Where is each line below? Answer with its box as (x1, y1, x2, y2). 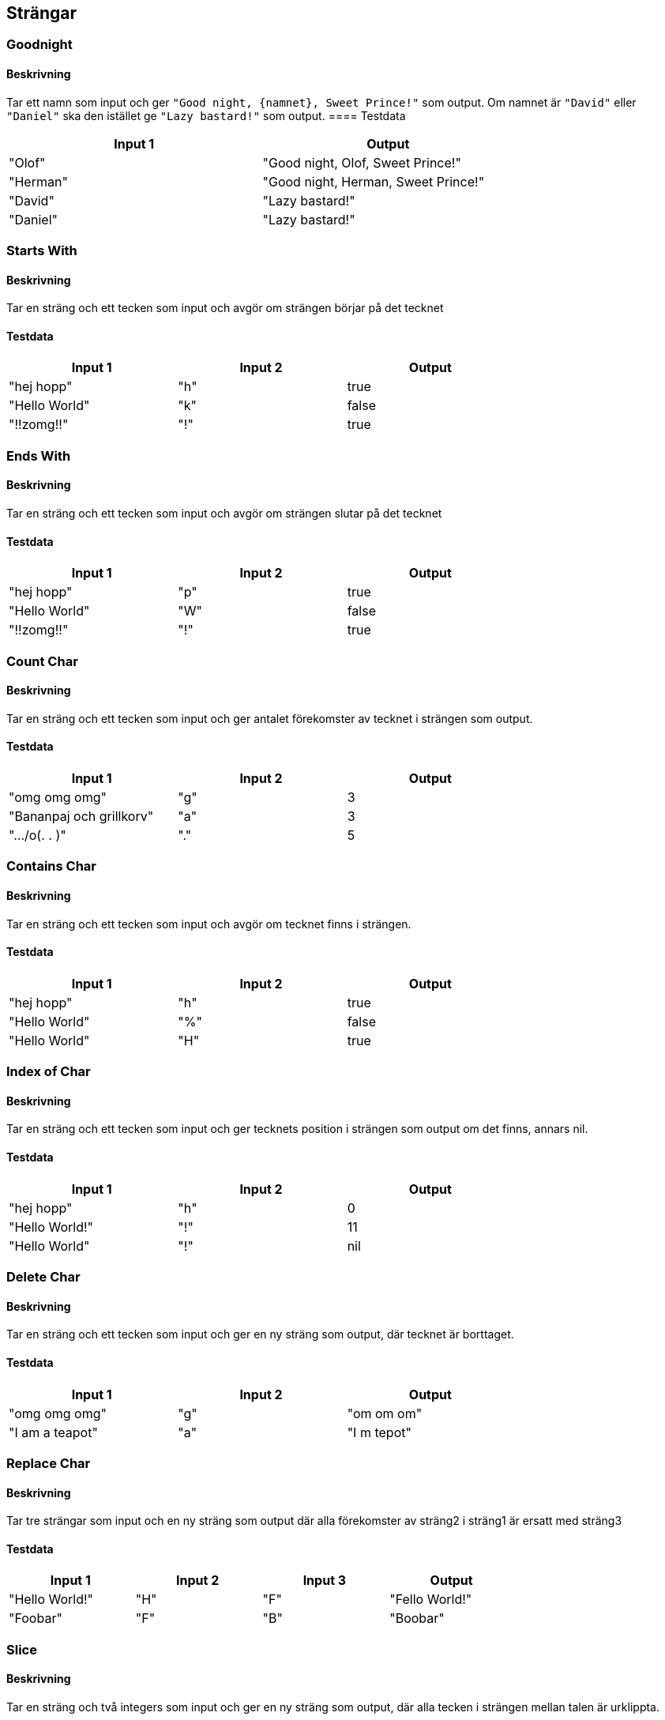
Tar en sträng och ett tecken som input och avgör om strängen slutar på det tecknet (6, 506, 442, 521)
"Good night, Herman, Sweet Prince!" (262, 173, 485, 190)
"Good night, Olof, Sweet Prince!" (262, 154, 461, 171)
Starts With (6, 243, 77, 259)
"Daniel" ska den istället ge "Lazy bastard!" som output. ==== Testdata (6, 108, 406, 122)
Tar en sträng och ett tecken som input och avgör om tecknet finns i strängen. (6, 916, 411, 931)
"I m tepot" (347, 1424, 411, 1440)
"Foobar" (9, 1610, 62, 1627)
